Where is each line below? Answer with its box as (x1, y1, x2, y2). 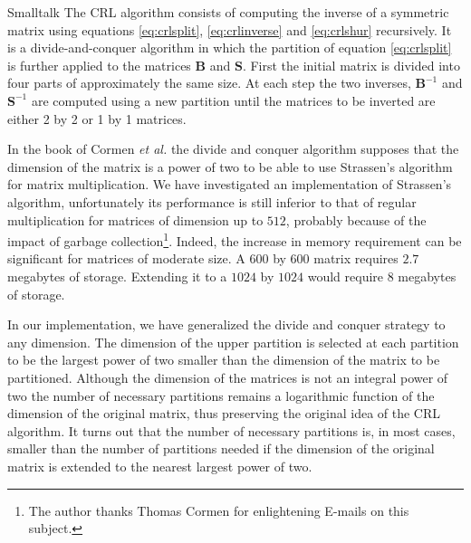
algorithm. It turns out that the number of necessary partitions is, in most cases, (7, 421, 456, 440)
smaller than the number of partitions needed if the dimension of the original (7, 439, 435, 458)
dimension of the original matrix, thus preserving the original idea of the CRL (7, 404, 441, 423)
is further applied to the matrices (7, 55, 191, 74)
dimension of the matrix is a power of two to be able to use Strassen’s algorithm (7, 157, 453, 176)
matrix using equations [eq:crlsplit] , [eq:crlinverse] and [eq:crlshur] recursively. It (7, 20, 452, 39)
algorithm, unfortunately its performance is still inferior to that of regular (7, 192, 417, 211)
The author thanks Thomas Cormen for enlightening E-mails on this (28, 500, 409, 519)
